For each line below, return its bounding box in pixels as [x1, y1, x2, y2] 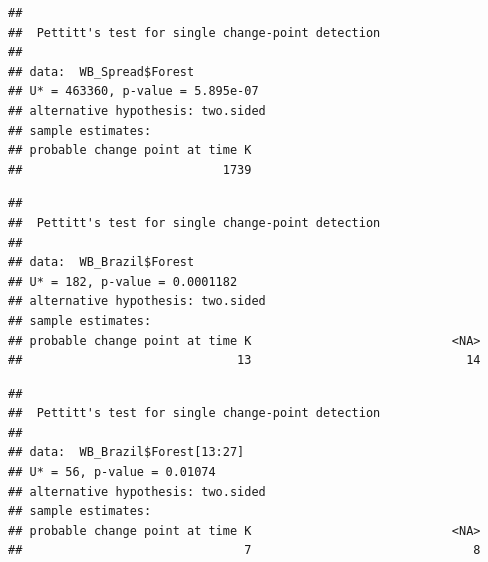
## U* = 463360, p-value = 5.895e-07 [8, 84, 259, 99]
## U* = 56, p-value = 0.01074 [8, 465, 216, 480]
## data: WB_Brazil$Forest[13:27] [8, 445, 245, 460]
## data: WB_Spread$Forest [8, 64, 195, 79]
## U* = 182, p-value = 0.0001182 [8, 274, 238, 289]
